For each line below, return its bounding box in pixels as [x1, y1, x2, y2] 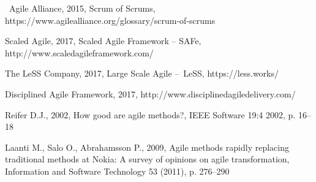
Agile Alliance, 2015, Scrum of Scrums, [9, 2, 156, 14]
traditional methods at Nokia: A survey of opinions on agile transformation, [5, 153, 290, 165]
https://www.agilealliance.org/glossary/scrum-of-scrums [5, 13, 216, 26]
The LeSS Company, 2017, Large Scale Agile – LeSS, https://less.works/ [5, 67, 279, 80]
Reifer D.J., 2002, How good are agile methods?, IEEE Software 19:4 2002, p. [5, 108, 296, 121]
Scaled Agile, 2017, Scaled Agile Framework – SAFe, [5, 34, 201, 47]
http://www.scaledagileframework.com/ [5, 46, 154, 59]
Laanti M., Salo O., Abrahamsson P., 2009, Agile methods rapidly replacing [5, 140, 289, 153]
